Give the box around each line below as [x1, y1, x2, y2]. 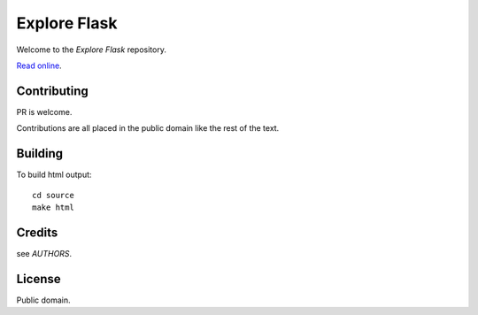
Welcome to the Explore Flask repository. [16, 44, 167, 55]
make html [32, 202, 74, 212]
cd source [32, 190, 74, 200]
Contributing [16, 83, 89, 98]
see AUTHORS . [16, 248, 73, 258]
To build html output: [16, 169, 92, 181]
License [16, 271, 61, 287]
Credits [16, 225, 58, 240]
